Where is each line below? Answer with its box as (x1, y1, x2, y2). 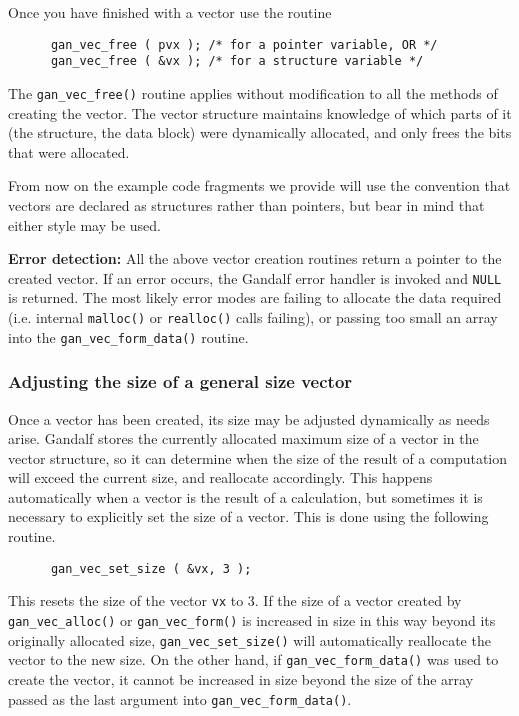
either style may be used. (8, 214, 162, 235)
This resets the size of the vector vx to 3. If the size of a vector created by (8, 590, 462, 611)
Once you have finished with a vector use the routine (8, 2, 332, 22)
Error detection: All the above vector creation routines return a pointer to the (8, 248, 502, 269)
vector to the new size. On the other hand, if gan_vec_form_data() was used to (8, 649, 499, 670)
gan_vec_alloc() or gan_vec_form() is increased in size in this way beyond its (8, 609, 496, 630)
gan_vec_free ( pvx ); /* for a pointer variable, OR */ (50, 37, 438, 52)
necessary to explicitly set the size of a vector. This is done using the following (8, 506, 489, 527)
